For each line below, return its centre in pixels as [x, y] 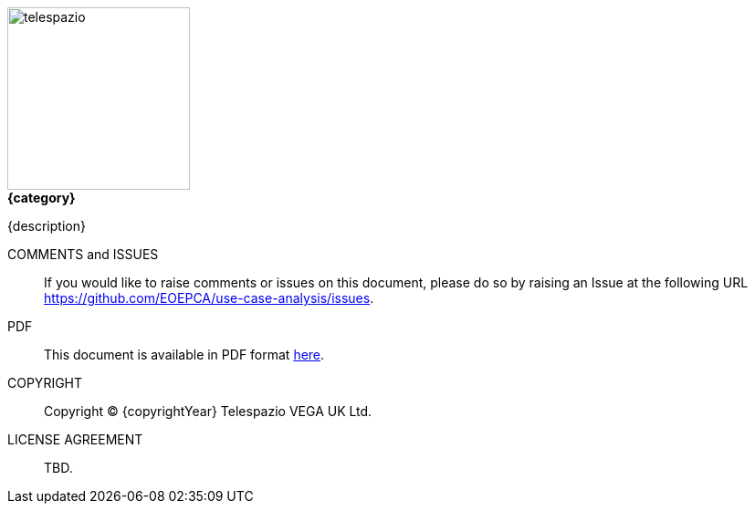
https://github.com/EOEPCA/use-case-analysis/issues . [209, 298]
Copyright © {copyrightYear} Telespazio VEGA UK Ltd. [208, 411]
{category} [42, 198]
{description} [47, 226]
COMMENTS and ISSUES [83, 254]
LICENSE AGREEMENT [75, 439]
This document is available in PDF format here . [184, 355]
